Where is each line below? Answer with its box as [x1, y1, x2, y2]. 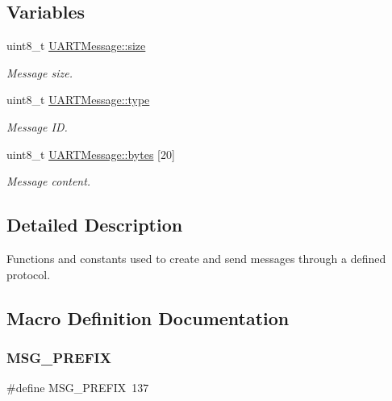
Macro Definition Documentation [6, 305, 290, 330]
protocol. [6, 265, 51, 282]
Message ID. [6, 118, 68, 135]
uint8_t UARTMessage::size [6, 37, 146, 54]
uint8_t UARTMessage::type [6, 91, 150, 108]
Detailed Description [6, 212, 183, 237]
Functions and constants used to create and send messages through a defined [6, 249, 386, 266]
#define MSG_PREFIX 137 [6, 379, 149, 396]
